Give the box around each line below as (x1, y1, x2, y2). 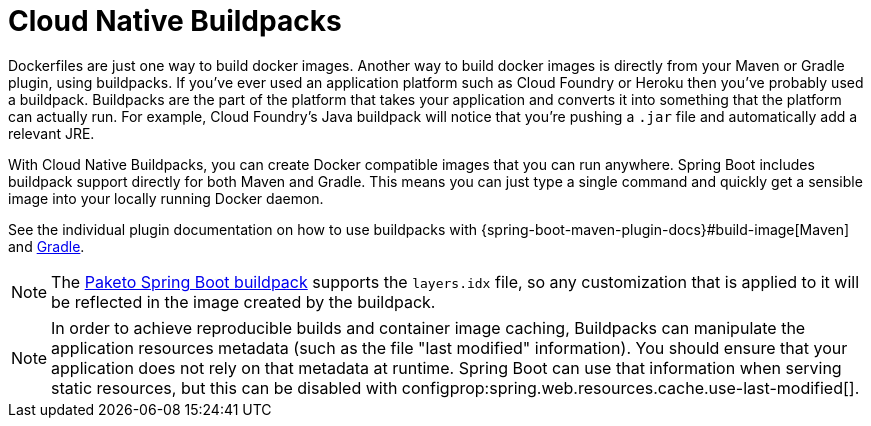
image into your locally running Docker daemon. (8, 189, 324, 207)
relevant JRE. (8, 124, 95, 142)
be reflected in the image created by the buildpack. (51, 291, 436, 312)
